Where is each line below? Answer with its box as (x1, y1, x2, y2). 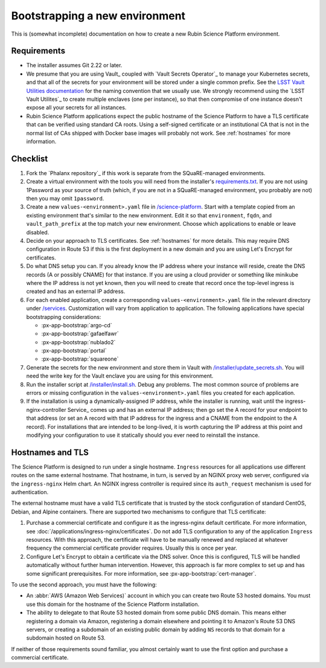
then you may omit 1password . (26, 195, 104, 202)
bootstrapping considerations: (26, 313, 101, 320)
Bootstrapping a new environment (11, 9, 186, 22)
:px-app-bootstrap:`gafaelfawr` (41, 330, 119, 338)
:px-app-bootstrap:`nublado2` (41, 338, 116, 345)
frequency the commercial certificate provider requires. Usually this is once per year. (26, 544, 238, 552)
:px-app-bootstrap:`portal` (41, 347, 107, 355)
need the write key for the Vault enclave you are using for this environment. (26, 372, 214, 380)
